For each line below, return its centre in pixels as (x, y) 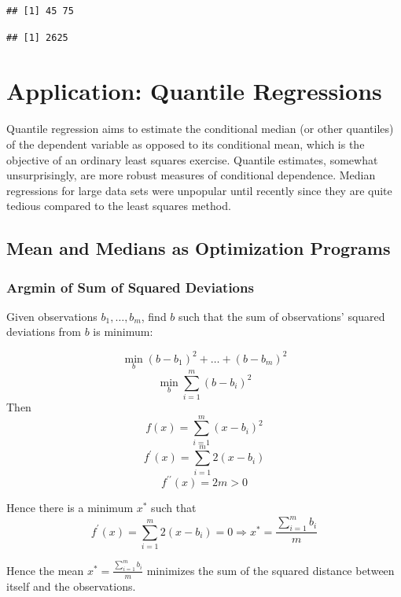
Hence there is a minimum (70, 508)
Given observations (52, 316)
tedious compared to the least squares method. (119, 206)
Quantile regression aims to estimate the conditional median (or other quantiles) (200, 129)
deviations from (44, 332)
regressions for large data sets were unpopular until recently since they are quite (199, 190)
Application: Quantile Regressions (194, 91)
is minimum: (123, 332)
